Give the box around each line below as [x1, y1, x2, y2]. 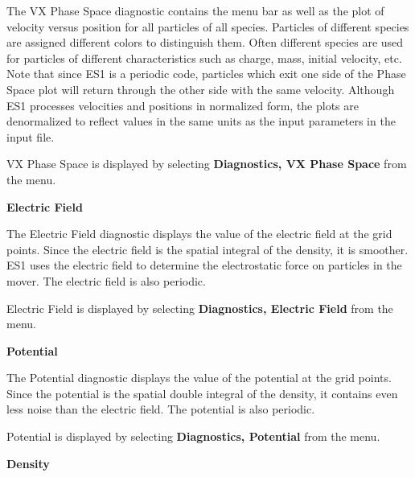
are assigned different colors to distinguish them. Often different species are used [6, 34, 404, 51]
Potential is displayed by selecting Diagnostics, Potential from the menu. [6, 428, 380, 445]
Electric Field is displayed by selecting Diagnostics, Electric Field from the [6, 299, 393, 316]
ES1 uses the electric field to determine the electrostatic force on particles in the [6, 257, 402, 273]
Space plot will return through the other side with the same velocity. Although [6, 80, 395, 97]
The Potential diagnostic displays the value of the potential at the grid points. [6, 369, 392, 386]
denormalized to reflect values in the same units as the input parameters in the [6, 113, 396, 130]
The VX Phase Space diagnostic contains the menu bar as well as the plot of [6, 2, 384, 19]
